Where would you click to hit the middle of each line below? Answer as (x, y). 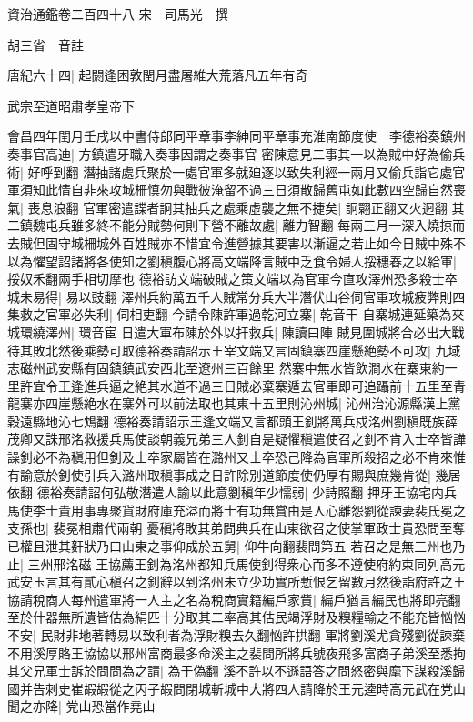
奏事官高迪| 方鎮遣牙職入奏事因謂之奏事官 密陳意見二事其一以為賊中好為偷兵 (236, 153)
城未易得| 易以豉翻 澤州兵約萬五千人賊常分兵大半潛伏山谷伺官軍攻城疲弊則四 (236, 296)
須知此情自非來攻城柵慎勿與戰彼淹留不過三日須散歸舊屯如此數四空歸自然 (236, 190)
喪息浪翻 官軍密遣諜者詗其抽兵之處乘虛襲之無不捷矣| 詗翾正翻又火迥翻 (237, 207)
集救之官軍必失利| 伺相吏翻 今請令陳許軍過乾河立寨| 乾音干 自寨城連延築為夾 (236, 314)
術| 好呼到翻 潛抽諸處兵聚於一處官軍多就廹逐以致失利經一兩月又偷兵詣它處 (230, 171)
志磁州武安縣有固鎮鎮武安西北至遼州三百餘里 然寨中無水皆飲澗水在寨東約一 (232, 368)
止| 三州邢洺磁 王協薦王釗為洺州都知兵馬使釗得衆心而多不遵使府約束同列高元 (236, 563)
